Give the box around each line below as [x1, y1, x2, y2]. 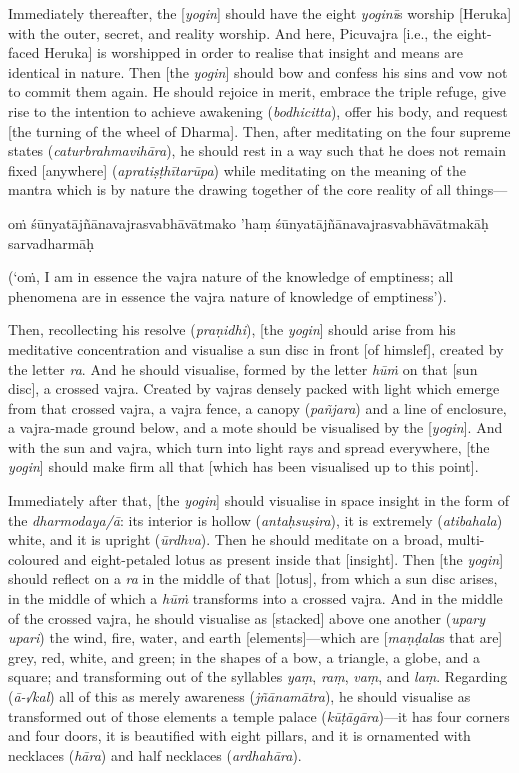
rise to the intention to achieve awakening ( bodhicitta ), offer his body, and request [8, 100, 508, 121]
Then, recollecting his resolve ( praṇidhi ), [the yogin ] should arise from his [8, 319, 456, 340]
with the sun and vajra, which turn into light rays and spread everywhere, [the [8, 436, 490, 457]
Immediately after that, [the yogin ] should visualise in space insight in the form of [8, 490, 509, 511]
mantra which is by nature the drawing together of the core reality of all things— [8, 179, 508, 200]
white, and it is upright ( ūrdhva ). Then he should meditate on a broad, [8, 529, 443, 550]
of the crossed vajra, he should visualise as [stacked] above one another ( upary [8, 607, 486, 628]
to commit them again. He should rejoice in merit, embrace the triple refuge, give [8, 81, 507, 102]
